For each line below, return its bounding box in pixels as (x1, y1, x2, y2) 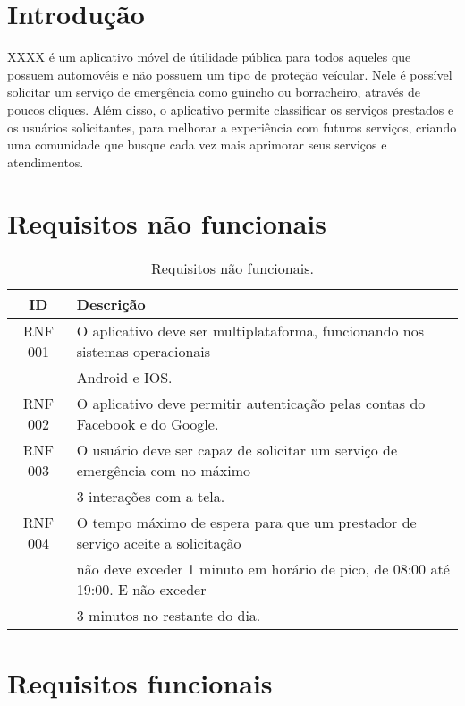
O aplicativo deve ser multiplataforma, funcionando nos (76, 320, 425, 342)
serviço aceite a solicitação (76, 532, 241, 554)
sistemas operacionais (76, 341, 211, 362)
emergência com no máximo (76, 460, 250, 481)
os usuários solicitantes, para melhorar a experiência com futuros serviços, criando (7, 117, 457, 136)
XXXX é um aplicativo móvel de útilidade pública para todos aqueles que (7, 47, 411, 66)
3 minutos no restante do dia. (76, 605, 261, 626)
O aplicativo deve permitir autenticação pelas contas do (76, 393, 426, 414)
